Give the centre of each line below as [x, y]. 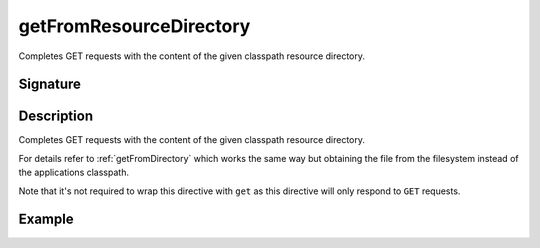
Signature [50, 84]
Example [46, 219]
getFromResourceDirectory [134, 26]
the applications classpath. [74, 172]
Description [56, 116]
